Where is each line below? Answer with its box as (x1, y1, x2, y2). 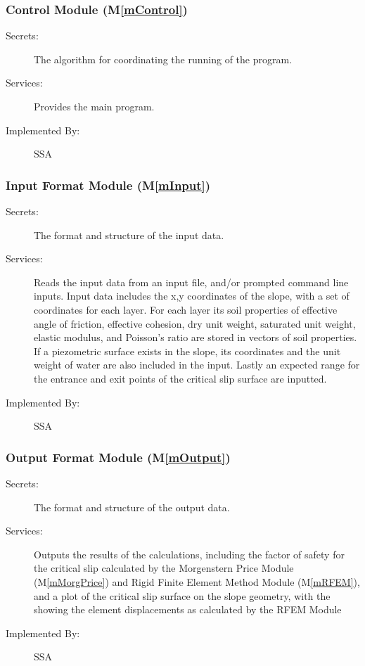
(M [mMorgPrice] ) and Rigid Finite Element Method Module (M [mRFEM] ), (34, 574, 360, 589)
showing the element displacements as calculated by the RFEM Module (34, 602, 342, 617)
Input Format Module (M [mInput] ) (6, 176, 211, 193)
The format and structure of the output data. (34, 499, 230, 514)
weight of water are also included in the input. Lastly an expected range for (34, 357, 360, 372)
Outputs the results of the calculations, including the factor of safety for (34, 546, 345, 561)
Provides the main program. (34, 99, 155, 113)
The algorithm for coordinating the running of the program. (34, 51, 293, 66)
